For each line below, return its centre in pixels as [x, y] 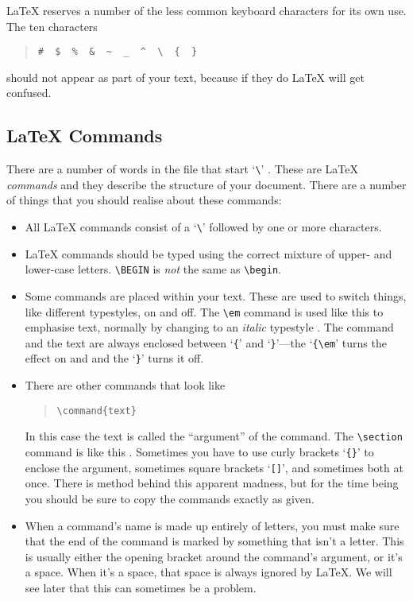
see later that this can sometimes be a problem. [141, 587]
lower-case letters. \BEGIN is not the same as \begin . [153, 269]
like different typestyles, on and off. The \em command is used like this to [204, 311]
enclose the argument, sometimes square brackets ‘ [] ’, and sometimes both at [214, 467]
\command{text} [96, 411]
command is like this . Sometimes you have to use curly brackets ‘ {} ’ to [199, 452]
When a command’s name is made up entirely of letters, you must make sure [212, 525]
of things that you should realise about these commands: [144, 200]
